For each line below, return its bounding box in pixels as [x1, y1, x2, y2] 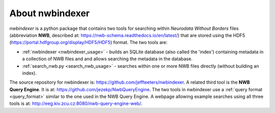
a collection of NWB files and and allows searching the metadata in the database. [22, 56, 193, 62]
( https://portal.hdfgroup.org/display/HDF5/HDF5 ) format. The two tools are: [9, 40, 168, 46]
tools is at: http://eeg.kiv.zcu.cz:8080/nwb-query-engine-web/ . [9, 100, 143, 106]
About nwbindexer [9, 8, 90, 19]
